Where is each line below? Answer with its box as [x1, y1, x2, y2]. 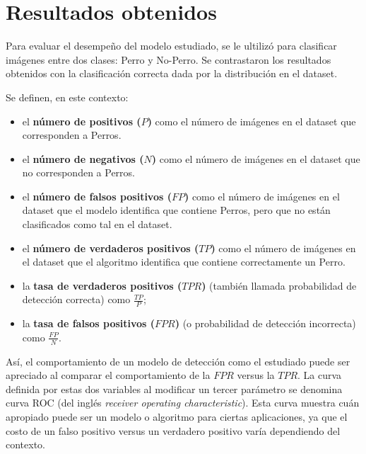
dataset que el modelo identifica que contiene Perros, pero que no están [22, 203, 331, 217]
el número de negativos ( [22, 151, 144, 166]
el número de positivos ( [22, 113, 141, 128]
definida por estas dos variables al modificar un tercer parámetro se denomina [6, 381, 343, 396]
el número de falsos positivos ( [22, 188, 172, 203]
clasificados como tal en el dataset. [22, 217, 172, 232]
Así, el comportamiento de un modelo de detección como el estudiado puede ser [6, 353, 350, 368]
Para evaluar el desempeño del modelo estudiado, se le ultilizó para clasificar [6, 38, 337, 53]
